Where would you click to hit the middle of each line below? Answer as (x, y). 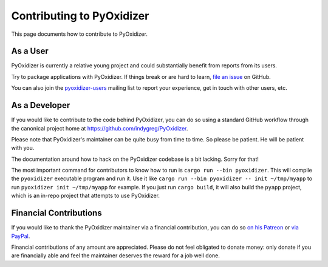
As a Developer (41, 105)
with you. (23, 148)
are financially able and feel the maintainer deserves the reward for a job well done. (115, 255)
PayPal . (21, 236)
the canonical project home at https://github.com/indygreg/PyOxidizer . (100, 128)
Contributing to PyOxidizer (80, 16)
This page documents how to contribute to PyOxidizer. (80, 34)
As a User (30, 51)
